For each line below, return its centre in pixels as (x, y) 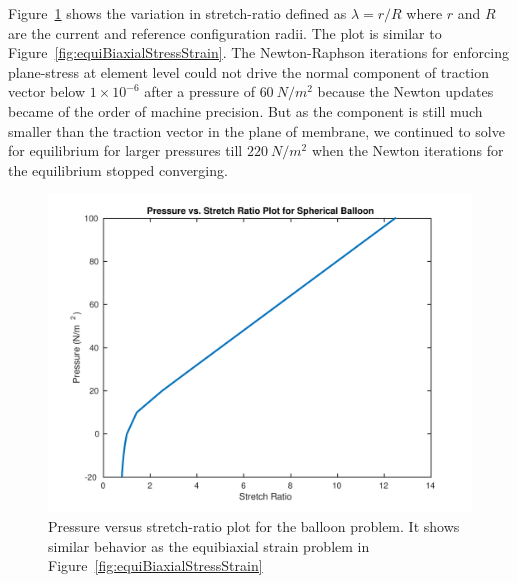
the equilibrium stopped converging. (118, 169)
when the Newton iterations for (407, 150)
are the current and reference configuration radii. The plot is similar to (225, 32)
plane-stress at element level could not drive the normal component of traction (249, 71)
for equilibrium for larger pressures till (125, 150)
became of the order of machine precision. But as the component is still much (245, 110)
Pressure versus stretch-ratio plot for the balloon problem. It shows (254, 525)
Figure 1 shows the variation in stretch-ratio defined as (177, 13)
